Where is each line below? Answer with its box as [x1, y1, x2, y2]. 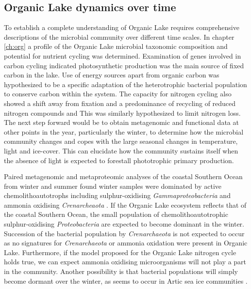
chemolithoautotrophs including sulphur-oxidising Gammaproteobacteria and [4, 190, 231, 200]
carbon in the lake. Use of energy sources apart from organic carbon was [4, 70, 219, 80]
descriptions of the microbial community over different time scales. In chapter [4, 31, 234, 42]
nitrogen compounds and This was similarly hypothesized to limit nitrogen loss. [4, 107, 241, 118]
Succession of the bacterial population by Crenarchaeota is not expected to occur [4, 228, 245, 238]
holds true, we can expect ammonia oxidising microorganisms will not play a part [4, 257, 247, 267]
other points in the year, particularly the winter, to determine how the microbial [4, 126, 244, 137]
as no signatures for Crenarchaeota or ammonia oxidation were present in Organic [4, 238, 248, 248]
